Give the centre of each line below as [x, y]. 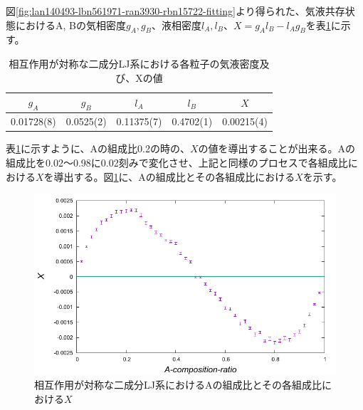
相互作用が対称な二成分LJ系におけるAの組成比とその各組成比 [178, 385]
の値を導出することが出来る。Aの [277, 148]
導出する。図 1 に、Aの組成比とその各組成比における [174, 176]
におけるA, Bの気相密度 [70, 25]
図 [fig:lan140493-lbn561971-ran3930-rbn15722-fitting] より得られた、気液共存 [175, 11]
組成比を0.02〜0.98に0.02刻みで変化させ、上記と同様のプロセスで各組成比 [177, 162]
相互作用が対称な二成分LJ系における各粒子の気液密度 [134, 63]
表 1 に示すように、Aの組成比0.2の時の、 [98, 148]
